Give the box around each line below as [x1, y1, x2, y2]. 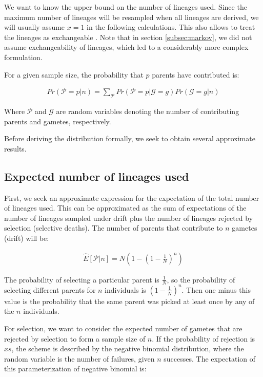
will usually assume [4, 22, 65, 32]
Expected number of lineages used [4, 168, 189, 184]
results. [4, 143, 27, 154]
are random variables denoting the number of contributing [56, 105, 239, 116]
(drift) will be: [4, 232, 49, 243]
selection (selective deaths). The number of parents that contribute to [4, 222, 223, 233]
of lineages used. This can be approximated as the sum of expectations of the [4, 202, 247, 213]
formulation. [4, 51, 43, 62]
